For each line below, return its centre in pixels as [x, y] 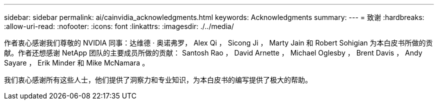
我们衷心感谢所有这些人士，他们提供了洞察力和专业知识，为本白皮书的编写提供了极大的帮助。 [158, 80]
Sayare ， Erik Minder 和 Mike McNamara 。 [77, 63]
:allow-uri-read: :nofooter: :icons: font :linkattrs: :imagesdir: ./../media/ [119, 26]
